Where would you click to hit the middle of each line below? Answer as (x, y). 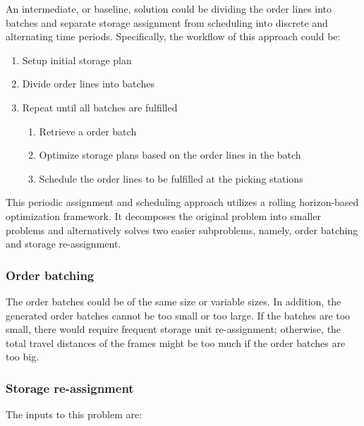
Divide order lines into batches (88, 84)
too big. (23, 357)
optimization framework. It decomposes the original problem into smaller (163, 215)
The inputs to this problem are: (74, 414)
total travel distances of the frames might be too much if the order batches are (176, 342)
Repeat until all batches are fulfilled (100, 107)
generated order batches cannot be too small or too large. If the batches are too (178, 315)
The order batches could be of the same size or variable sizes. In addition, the (174, 301)
